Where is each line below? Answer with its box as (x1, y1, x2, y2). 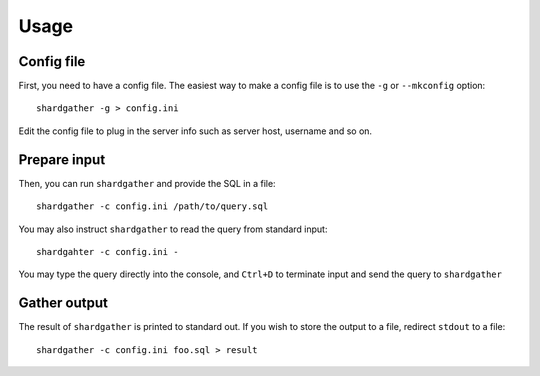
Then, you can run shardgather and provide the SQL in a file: (18, 177, 276, 189)
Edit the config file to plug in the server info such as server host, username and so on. (18, 125, 373, 137)
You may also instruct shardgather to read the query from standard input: (18, 223, 328, 235)
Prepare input (18, 151, 106, 168)
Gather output (18, 295, 109, 312)
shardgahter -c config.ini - (36, 246, 179, 257)
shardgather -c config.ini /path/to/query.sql (36, 201, 269, 212)
